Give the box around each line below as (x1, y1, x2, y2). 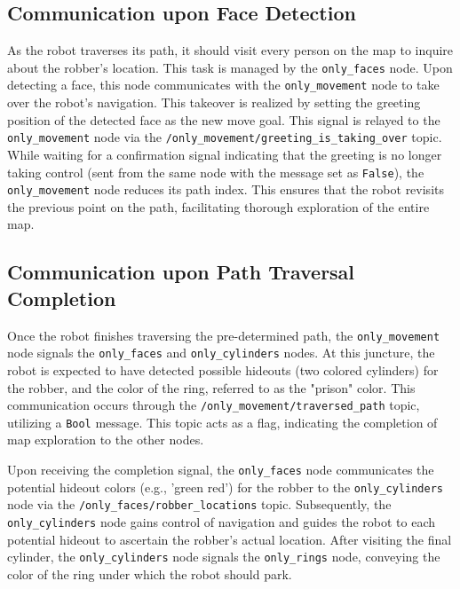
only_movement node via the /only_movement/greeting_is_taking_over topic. (7, 128, 442, 146)
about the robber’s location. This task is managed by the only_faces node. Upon (7, 58, 453, 76)
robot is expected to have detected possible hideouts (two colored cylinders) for (7, 360, 439, 379)
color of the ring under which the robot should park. (7, 564, 292, 583)
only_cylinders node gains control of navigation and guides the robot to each (7, 513, 435, 531)
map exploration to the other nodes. (7, 430, 204, 449)
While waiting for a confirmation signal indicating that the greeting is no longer (7, 145, 442, 163)
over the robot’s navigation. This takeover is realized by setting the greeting (7, 93, 421, 112)
